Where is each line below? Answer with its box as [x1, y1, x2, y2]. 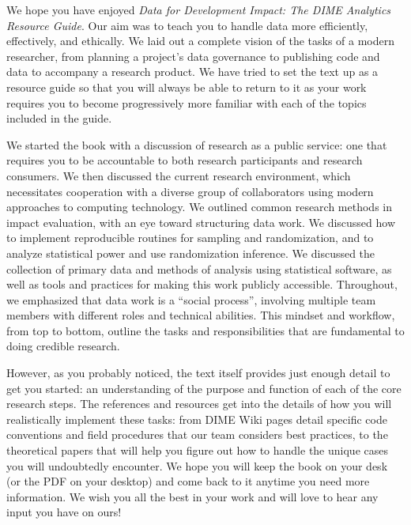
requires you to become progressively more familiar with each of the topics [6, 94, 367, 111]
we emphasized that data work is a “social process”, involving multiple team [6, 291, 376, 308]
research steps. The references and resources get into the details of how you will [6, 395, 392, 412]
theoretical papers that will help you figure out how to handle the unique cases [6, 442, 388, 459]
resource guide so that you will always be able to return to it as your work [6, 78, 367, 95]
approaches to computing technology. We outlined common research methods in [6, 198, 393, 215]
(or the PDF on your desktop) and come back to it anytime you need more [6, 473, 370, 489]
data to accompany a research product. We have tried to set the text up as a [6, 63, 379, 80]
